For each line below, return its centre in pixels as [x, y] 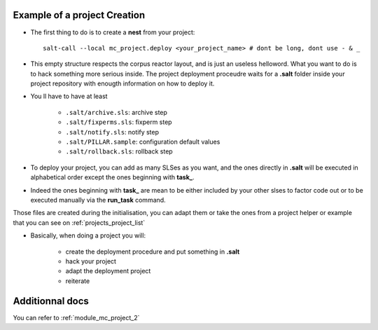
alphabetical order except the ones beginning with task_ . [112, 177]
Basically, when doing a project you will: [88, 235]
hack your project [91, 261]
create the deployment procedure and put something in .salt [153, 252]
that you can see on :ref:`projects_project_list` [79, 222]
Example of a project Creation [79, 15]
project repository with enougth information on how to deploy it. [122, 83]
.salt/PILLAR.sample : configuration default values [143, 142]
